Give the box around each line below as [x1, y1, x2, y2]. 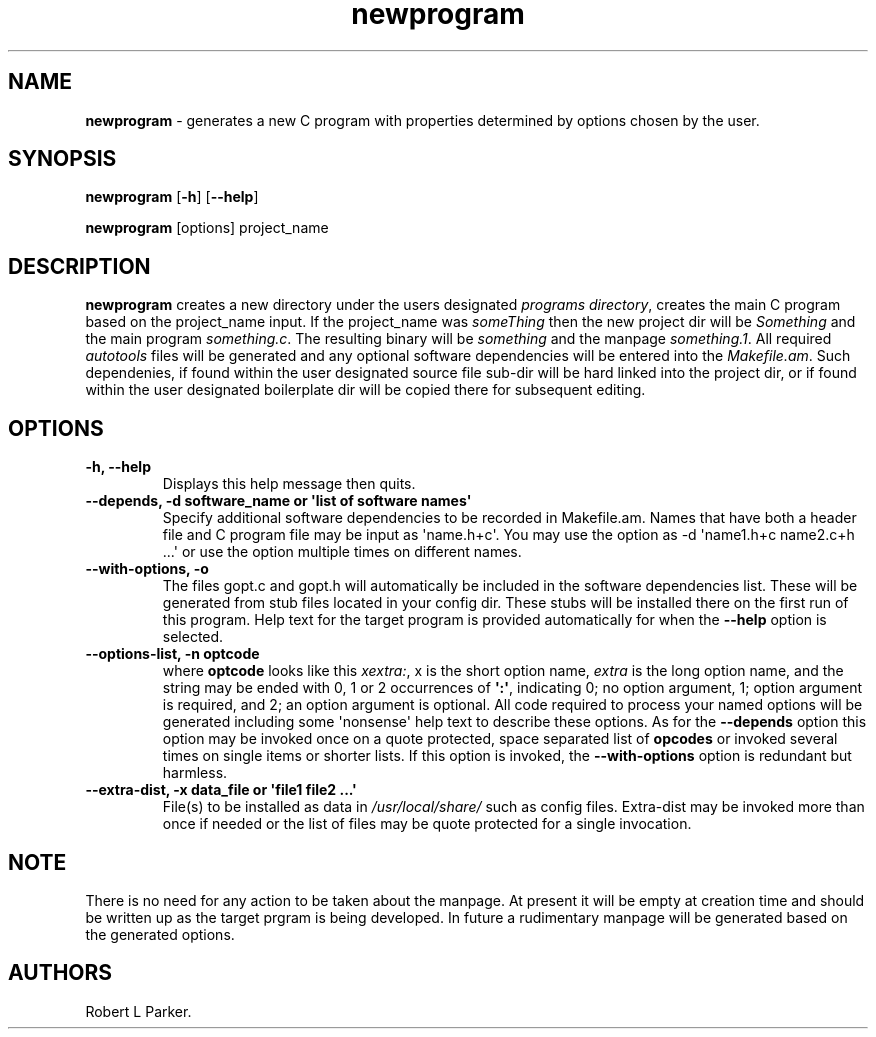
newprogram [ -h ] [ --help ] [85, 188, 259, 206]
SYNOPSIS [8, 146, 117, 172]
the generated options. [85, 925, 235, 943]
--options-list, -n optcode [85, 645, 260, 663]
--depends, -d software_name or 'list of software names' [85, 492, 472, 510]
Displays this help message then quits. [162, 475, 416, 493]
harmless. [162, 764, 228, 782]
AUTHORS [8, 960, 113, 986]
